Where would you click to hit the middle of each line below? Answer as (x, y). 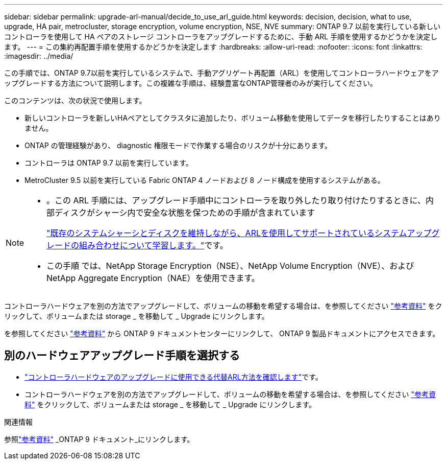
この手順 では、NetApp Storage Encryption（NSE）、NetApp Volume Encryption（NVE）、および (230, 266)
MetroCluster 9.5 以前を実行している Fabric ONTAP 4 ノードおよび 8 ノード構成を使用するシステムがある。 (205, 180)
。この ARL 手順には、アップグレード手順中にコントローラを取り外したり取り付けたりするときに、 (236, 200)
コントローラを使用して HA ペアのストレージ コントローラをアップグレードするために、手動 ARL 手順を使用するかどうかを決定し (221, 37)
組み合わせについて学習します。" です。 (154, 245)
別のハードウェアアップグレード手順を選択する (122, 356)
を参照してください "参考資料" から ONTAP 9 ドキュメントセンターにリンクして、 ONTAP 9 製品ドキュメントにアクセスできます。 (222, 333)
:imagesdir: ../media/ (39, 56)
